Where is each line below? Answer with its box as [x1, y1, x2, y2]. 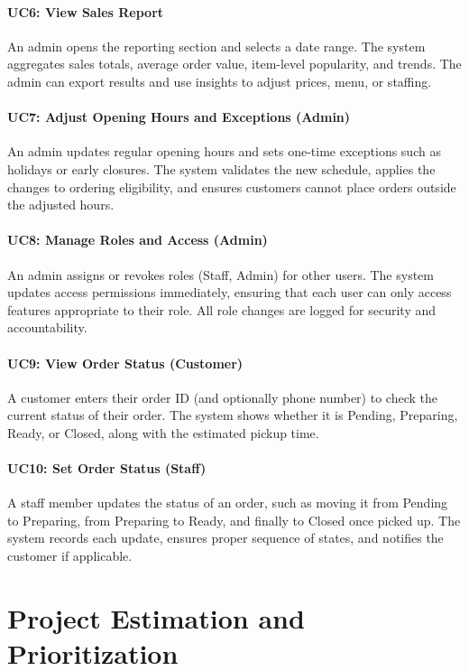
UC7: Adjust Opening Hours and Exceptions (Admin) [7, 107, 351, 126]
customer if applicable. [7, 546, 133, 565]
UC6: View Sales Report [7, 2, 164, 21]
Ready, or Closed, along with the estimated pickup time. [7, 423, 319, 442]
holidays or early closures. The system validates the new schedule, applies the [7, 159, 436, 178]
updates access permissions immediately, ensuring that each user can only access [7, 283, 452, 302]
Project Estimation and [7, 599, 305, 636]
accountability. [7, 318, 87, 337]
